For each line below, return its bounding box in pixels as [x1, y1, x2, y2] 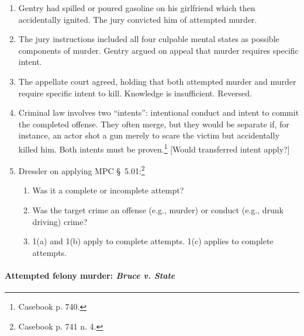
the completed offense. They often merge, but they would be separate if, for [18, 117, 289, 130]
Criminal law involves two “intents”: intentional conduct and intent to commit [18, 106, 299, 119]
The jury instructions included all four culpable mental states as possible [18, 33, 279, 45]
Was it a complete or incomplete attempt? [32, 184, 184, 196]
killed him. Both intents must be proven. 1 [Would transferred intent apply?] [18, 141, 290, 155]
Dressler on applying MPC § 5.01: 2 [18, 163, 145, 176]
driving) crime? [32, 215, 88, 227]
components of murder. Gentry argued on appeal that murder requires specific [18, 44, 299, 56]
